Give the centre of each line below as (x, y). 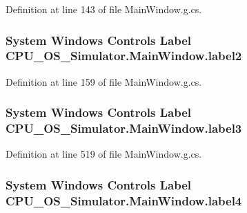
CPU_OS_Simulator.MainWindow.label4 (124, 200)
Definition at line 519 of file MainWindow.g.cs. (104, 154)
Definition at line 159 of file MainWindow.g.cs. (104, 81)
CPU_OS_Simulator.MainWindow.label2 (124, 56)
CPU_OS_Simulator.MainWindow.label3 (124, 128)
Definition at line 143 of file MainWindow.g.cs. (104, 9)
